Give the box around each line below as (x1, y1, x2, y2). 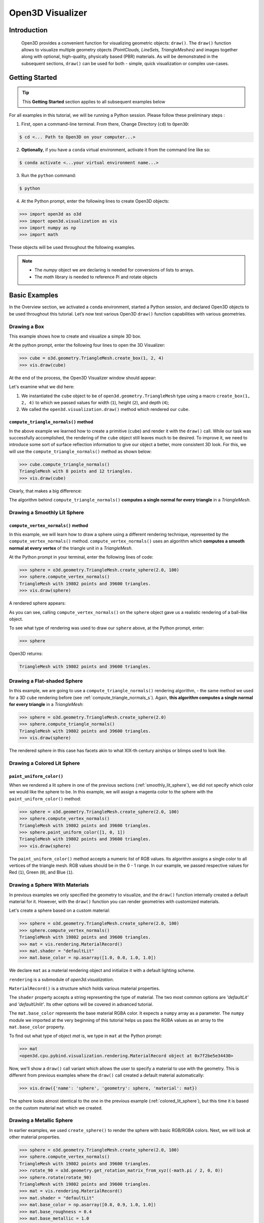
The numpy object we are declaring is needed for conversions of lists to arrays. (34, 267, 195, 273)
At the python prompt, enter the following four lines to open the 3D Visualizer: (9, 342, 166, 348)
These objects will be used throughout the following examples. (9, 245, 135, 250)
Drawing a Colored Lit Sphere (9, 760, 80, 767)
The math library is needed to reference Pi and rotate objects (34, 274, 157, 280)
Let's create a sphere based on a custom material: (9, 907, 110, 913)
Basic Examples (9, 291, 59, 299)
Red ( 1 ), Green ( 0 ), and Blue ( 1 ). (9, 869, 74, 875)
